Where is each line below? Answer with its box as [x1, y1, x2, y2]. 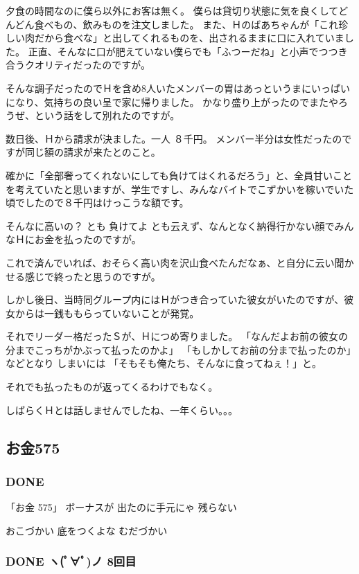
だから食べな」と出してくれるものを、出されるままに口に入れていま [34, 30, 344, 45]
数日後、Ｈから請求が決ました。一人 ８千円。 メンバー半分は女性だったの [6, 131, 342, 145]
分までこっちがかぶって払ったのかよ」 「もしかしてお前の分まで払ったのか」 [6, 342, 351, 357]
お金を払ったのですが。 [34, 232, 141, 246]
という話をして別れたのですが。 [34, 108, 180, 123]
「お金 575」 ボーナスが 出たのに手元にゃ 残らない [6, 500, 237, 514]
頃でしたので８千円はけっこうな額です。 [6, 195, 189, 210]
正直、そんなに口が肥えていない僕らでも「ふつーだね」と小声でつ [28, 44, 329, 58]
